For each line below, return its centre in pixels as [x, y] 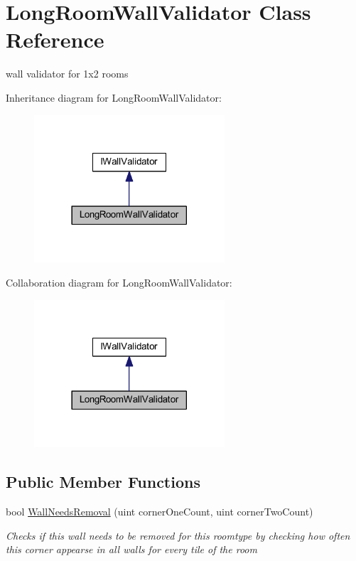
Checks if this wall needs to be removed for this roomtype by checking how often [178, 535]
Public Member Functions [103, 482]
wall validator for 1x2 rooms [67, 74]
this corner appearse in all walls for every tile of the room [131, 549]
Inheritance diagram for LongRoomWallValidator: [114, 97]
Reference [55, 39]
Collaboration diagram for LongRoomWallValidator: [119, 282]
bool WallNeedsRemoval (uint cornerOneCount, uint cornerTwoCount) [160, 512]
